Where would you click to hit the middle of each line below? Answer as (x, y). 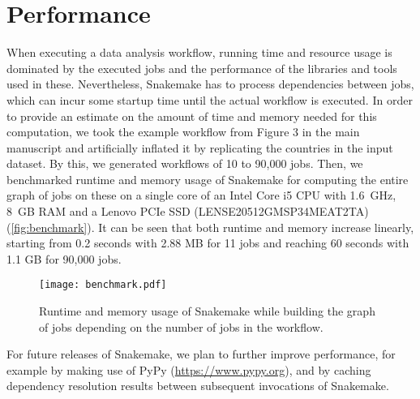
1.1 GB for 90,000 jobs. (64, 258)
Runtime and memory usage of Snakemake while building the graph (207, 311)
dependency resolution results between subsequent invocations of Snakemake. (198, 386)
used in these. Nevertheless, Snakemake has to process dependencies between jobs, (210, 84)
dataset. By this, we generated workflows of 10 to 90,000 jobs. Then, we (185, 163)
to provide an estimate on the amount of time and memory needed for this (192, 116)
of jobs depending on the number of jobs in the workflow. (181, 326)
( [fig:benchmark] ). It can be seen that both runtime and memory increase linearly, (210, 227)
